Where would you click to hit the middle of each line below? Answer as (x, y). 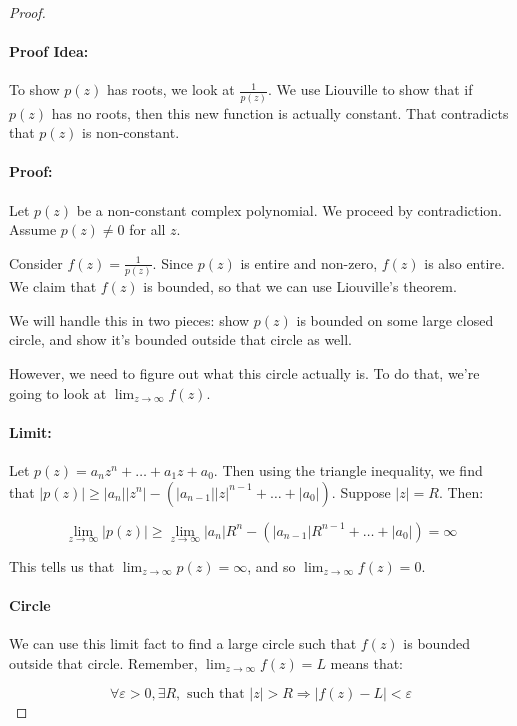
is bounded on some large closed (395, 319)
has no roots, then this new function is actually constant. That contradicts (280, 112)
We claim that (53, 286)
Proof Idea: (49, 51)
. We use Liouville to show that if (370, 89)
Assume (33, 229)
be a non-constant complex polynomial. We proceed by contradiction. (289, 209)
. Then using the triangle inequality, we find (348, 469)
